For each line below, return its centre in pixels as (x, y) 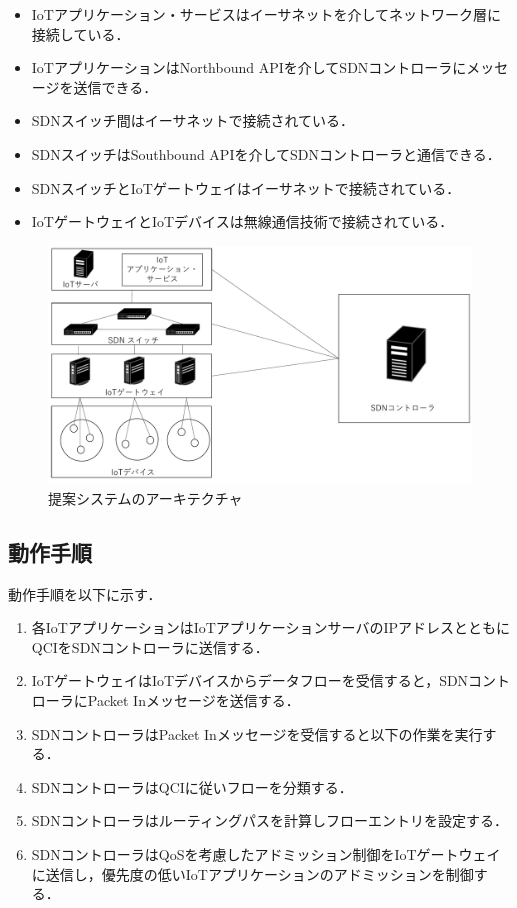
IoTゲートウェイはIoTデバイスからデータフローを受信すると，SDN (250, 680)
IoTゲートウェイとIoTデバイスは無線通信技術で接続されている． (242, 221)
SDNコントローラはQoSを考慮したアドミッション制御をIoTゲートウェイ (266, 853)
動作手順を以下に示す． (85, 593)
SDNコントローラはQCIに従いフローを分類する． (192, 786)
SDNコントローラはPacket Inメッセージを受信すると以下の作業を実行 (257, 733)
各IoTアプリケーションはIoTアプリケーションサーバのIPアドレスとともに (271, 627)
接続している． (80, 33)
